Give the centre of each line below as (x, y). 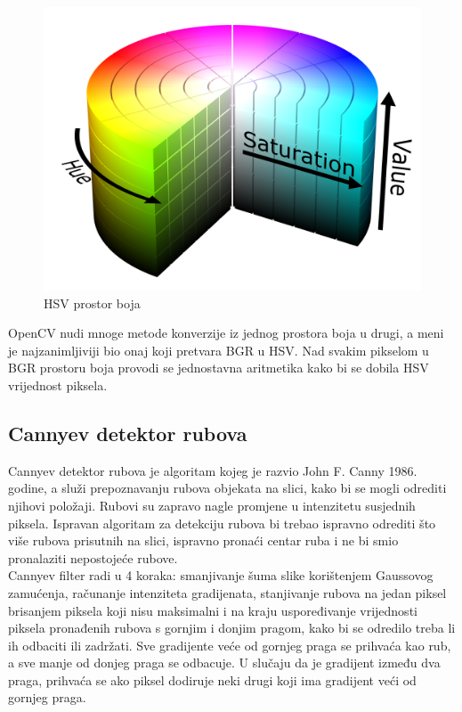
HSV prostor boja (92, 303)
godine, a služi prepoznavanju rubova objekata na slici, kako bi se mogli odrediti (227, 488)
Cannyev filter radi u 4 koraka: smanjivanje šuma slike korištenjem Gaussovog (221, 575)
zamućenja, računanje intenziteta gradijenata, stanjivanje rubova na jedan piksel (227, 592)
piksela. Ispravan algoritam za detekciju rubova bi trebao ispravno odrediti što (222, 523)
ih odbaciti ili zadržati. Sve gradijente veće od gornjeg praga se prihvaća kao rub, (230, 645)
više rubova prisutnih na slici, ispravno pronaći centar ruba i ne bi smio (203, 540)
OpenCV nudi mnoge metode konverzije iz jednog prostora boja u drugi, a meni (226, 333)
